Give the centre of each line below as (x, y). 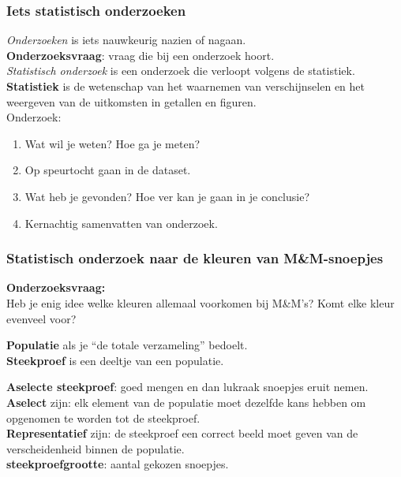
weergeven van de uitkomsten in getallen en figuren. (131, 101)
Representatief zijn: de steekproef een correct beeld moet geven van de (182, 433)
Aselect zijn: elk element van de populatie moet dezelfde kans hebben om (186, 402)
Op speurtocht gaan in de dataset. (108, 170)
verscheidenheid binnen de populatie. (96, 448)
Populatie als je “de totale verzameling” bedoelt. (127, 345)
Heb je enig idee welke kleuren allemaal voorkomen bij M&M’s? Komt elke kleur (200, 302)
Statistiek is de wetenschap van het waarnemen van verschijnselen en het (186, 86)
